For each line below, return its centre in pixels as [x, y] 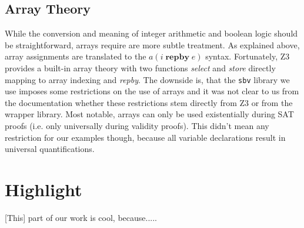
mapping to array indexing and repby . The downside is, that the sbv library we [147, 79]
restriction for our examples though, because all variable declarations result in [145, 137]
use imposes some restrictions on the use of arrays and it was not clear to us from [152, 91]
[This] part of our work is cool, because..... [81, 217]
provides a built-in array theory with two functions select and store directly [140, 67]
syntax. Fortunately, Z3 [248, 56]
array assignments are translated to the [76, 56]
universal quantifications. [50, 149]
